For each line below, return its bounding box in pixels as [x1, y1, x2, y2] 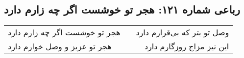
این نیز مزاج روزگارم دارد [144, 41, 229, 52]
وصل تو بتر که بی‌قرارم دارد [136, 27, 229, 38]
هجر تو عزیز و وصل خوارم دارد [8, 41, 112, 52]
